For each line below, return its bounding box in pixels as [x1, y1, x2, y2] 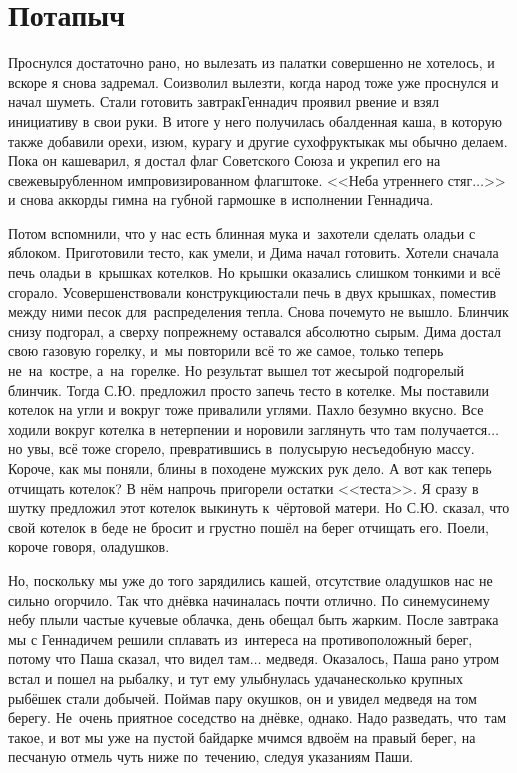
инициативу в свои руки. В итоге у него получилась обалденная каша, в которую [8, 110, 502, 131]
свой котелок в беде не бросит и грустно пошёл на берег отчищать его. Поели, [8, 516, 489, 537]
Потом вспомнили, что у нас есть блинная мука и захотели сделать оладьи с [8, 222, 476, 243]
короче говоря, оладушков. [8, 536, 170, 557]
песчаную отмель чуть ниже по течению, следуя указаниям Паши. [8, 746, 414, 767]
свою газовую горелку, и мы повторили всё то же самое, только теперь [8, 340, 444, 361]
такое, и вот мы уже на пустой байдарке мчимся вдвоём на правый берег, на [8, 726, 476, 747]
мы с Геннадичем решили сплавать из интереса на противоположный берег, [8, 628, 473, 649]
